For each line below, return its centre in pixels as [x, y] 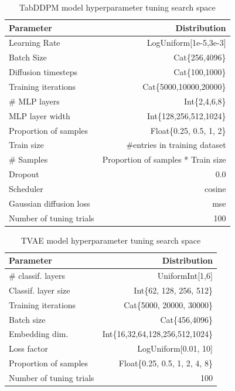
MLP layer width [40, 115]
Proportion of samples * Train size [164, 159]
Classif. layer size [40, 290]
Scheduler [26, 188]
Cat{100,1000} [200, 72]
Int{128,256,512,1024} [187, 115]
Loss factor [28, 348]
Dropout [24, 174]
